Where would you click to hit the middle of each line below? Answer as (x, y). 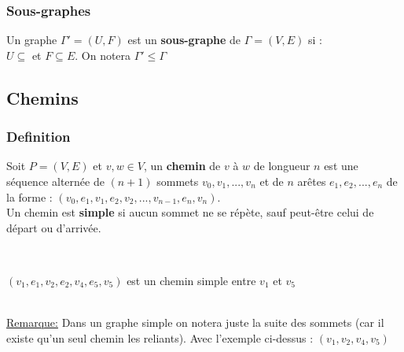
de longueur (282, 166)
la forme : (29, 196)
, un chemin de (182, 166)
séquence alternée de (55, 181)
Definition (39, 137)
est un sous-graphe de (184, 40)
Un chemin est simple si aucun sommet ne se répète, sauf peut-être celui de (190, 212)
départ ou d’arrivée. (54, 227)
